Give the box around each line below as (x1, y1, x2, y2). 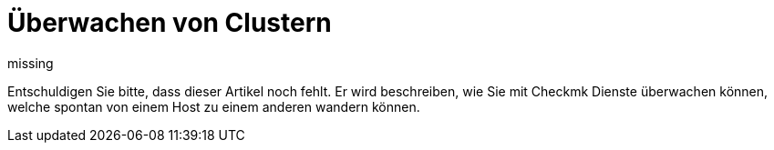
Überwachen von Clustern (7, 7, 332, 38)
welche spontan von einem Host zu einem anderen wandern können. (7, 98, 420, 115)
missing (7, 55, 54, 71)
